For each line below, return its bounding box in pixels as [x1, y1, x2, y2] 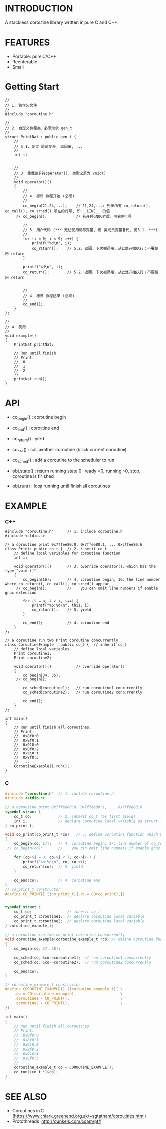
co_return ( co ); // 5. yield [23, 864, 83, 869]
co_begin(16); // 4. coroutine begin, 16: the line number [23, 577, 161, 582]
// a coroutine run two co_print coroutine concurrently [5, 932, 125, 937]
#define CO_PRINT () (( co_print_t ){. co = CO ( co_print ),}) [5, 892, 125, 897]
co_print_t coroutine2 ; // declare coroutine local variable [14, 918, 145, 924]
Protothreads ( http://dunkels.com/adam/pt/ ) [12, 1118, 102, 1124]
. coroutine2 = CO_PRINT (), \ [14, 1001, 123, 1006]
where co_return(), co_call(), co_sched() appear [5, 582, 110, 587]
